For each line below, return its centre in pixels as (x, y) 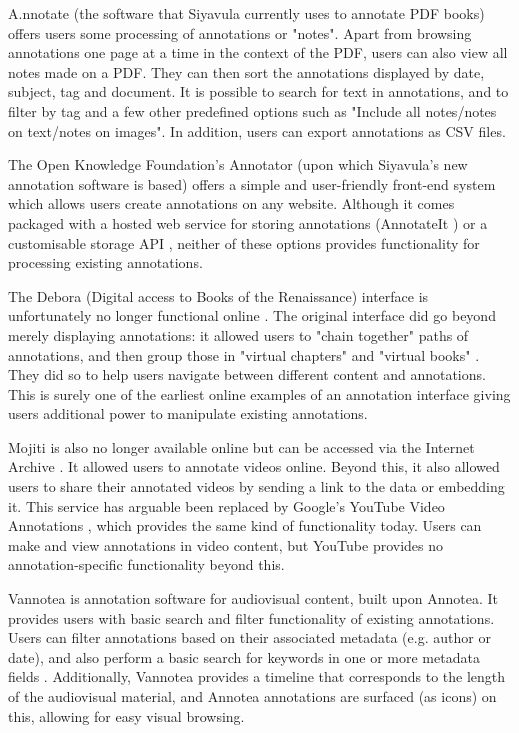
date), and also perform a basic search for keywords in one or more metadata (244, 656)
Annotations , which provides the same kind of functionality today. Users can (245, 525)
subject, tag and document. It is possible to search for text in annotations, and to (258, 91)
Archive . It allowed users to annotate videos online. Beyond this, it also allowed (254, 466)
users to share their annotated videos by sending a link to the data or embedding (256, 486)
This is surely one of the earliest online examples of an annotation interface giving (259, 393)
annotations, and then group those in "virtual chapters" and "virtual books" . (244, 354)
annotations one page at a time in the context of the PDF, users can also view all (258, 52)
